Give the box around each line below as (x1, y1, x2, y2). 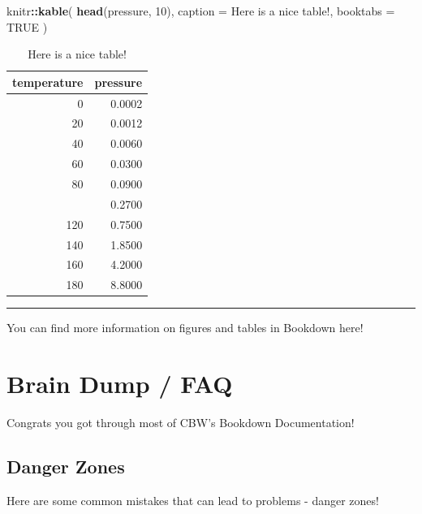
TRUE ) (6, 18, 48, 35)
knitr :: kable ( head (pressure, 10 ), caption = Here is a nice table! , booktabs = (6, 2, 395, 19)
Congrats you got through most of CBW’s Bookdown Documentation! (6, 414, 355, 431)
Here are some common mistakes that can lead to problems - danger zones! (6, 491, 379, 508)
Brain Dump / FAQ (6, 367, 233, 400)
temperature (12, 73, 84, 90)
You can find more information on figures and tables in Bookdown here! (6, 319, 364, 336)
